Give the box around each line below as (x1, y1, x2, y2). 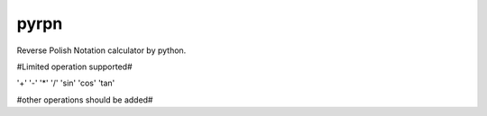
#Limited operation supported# (16, 61, 133, 72)
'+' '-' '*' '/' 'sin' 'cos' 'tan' (16, 77, 115, 89)
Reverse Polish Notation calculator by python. (16, 45, 187, 56)
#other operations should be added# (16, 94, 153, 105)
